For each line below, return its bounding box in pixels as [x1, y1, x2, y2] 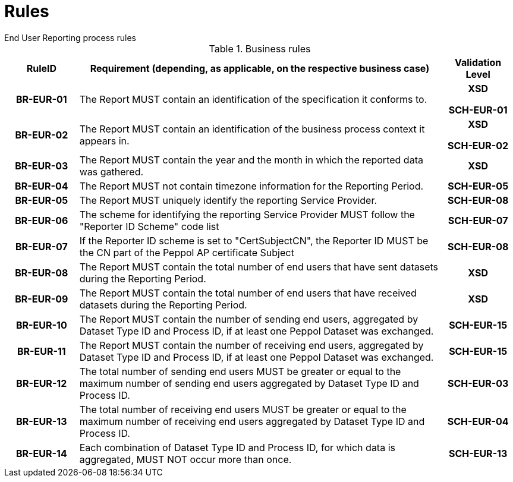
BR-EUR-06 [15, 214, 68, 226]
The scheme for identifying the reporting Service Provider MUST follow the [79, 208, 415, 220]
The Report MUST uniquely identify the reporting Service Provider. [79, 194, 377, 206]
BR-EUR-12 [16, 377, 67, 389]
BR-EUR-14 [15, 447, 67, 459]
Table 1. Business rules [209, 42, 311, 55]
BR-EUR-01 [16, 93, 67, 105]
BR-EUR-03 [15, 159, 68, 172]
